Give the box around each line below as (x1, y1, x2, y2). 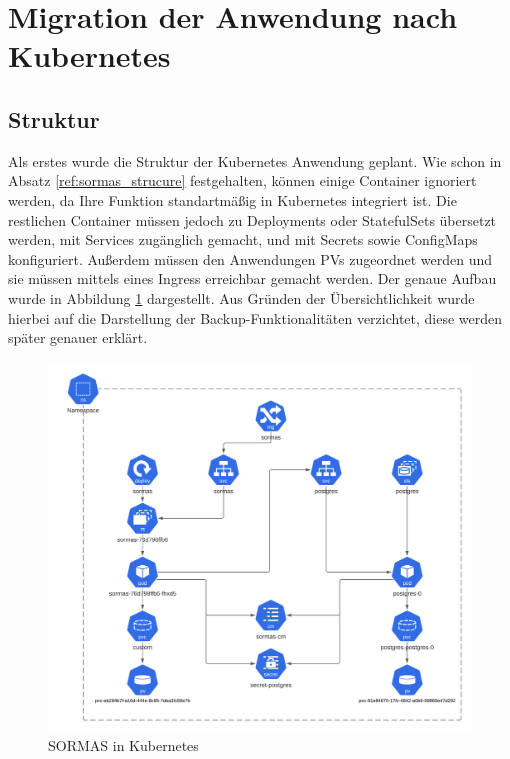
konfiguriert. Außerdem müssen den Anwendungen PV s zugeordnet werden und (8, 248, 493, 269)
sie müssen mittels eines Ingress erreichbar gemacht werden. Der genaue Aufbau (8, 268, 497, 289)
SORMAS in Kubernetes (48, 735, 199, 756)
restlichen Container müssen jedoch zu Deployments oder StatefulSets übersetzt (8, 209, 497, 230)
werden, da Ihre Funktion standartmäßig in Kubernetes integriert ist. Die (8, 189, 457, 210)
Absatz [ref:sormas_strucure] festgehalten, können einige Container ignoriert (8, 170, 477, 191)
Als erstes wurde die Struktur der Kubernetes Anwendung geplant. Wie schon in (8, 150, 502, 171)
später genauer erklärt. (8, 327, 148, 348)
